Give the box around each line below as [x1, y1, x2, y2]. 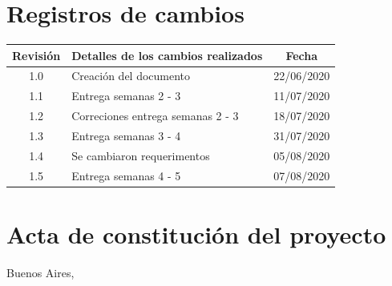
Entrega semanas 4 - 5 [71, 167, 181, 183]
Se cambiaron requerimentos [71, 147, 210, 163]
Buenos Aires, [6, 264, 75, 280]
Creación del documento [71, 67, 191, 84]
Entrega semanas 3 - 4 [71, 127, 181, 143]
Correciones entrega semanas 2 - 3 [71, 107, 239, 124]
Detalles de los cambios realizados [71, 46, 263, 63]
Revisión [12, 46, 61, 63]
